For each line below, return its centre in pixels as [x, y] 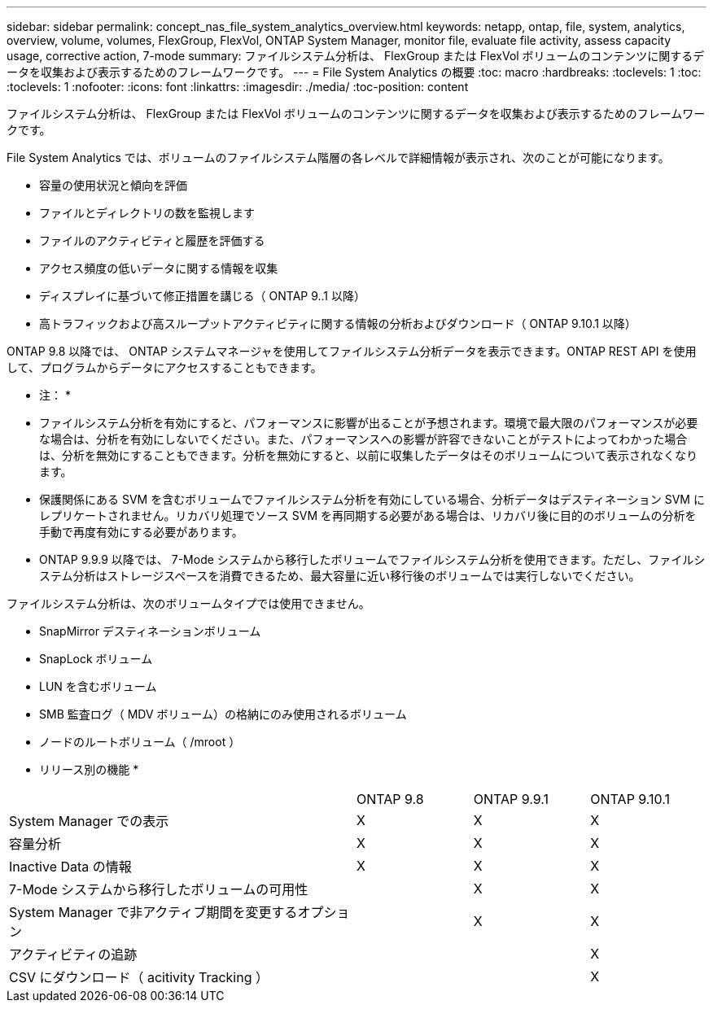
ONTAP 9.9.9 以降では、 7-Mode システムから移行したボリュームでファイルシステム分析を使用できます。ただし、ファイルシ [372, 559]
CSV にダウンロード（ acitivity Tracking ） [139, 977]
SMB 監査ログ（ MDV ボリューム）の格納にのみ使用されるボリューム [223, 714]
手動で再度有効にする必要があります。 [141, 532]
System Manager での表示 [89, 821]
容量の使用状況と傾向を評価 [113, 185]
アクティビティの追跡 [73, 954]
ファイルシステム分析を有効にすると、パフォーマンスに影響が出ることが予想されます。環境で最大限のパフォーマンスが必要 [369, 423]
